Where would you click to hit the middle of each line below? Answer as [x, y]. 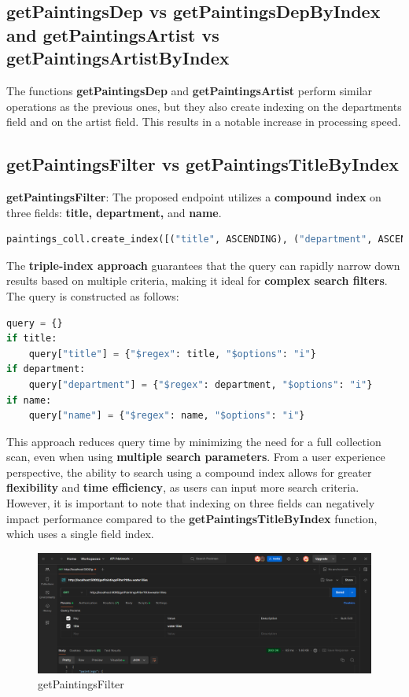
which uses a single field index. [80, 534]
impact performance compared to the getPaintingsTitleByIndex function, [192, 518]
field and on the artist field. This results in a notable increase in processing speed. [204, 122]
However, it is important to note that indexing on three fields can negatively [191, 503]
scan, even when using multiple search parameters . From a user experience [196, 457]
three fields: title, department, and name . [114, 212]
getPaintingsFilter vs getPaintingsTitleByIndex [203, 164]
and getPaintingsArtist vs [113, 34]
